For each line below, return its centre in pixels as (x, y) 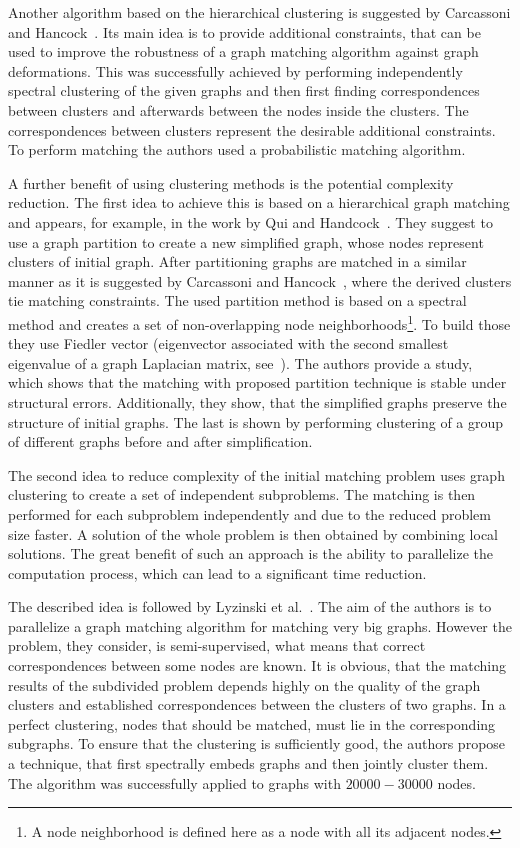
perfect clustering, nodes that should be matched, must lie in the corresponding (252, 723)
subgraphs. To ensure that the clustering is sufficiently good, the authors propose (257, 743)
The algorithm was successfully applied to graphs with (174, 782)
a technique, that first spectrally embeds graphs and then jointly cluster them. (248, 763)
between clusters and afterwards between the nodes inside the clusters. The (238, 109)
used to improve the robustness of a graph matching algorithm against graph (243, 51)
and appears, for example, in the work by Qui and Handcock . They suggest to (250, 221)
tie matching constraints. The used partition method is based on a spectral (237, 300)
